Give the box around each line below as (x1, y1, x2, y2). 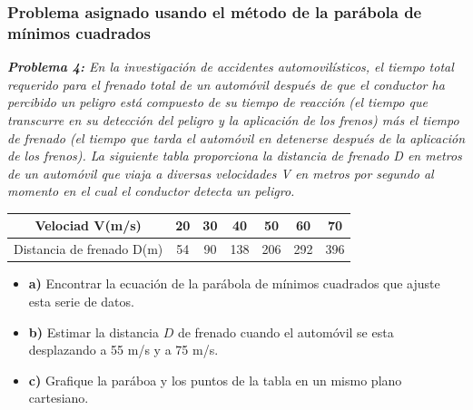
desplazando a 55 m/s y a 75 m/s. (28, 340, 219, 359)
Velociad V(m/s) (34, 216, 142, 235)
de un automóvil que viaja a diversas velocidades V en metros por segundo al (7, 163, 434, 182)
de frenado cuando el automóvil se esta (177, 322, 394, 341)
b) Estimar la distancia (28, 322, 159, 341)
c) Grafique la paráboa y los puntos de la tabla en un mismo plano (28, 370, 402, 389)
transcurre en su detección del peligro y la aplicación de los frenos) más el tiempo (7, 110, 459, 129)
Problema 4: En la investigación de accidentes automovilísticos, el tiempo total (7, 57, 454, 76)
